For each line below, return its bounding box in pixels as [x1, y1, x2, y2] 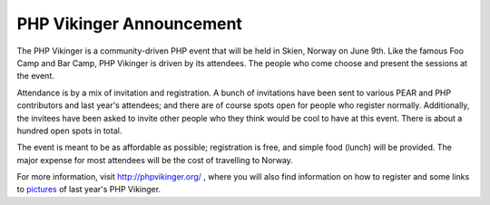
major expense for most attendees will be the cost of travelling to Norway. [16, 154, 294, 165]
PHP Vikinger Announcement [16, 14, 242, 34]
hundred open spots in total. [16, 125, 122, 136]
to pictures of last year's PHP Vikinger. [16, 184, 162, 195]
